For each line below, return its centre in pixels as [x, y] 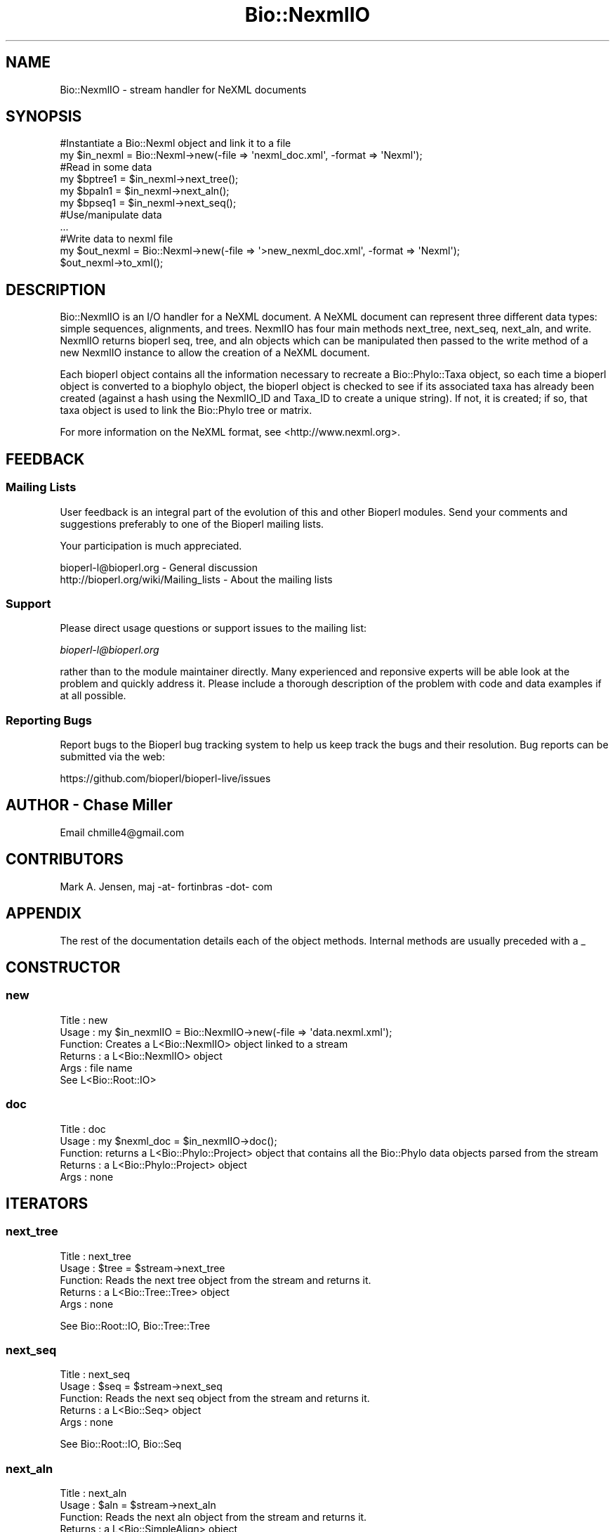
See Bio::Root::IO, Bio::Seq [121, 1444]
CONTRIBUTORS [65, 859]
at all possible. [93, 696]
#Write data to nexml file [117, 239]
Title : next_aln [93, 1493]
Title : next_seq [95, 1375]
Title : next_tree [95, 1256]
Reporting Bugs [49, 720]
